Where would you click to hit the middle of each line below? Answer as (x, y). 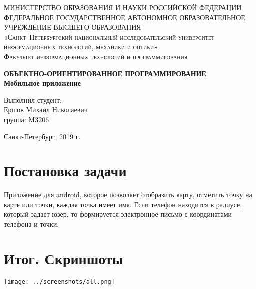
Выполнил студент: (33, 100)
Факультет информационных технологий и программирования (96, 56)
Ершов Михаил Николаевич (46, 110)
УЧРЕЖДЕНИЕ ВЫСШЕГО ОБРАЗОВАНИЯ (73, 27)
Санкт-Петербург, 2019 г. (42, 136)
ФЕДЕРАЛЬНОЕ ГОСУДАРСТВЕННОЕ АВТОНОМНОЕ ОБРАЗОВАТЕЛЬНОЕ (125, 17)
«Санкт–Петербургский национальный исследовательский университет (109, 37)
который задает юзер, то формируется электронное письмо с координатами (118, 214)
